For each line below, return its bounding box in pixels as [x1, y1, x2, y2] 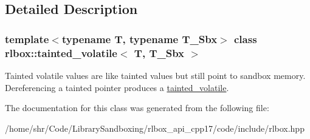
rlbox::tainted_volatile [5, 45, 117, 60]
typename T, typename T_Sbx [61, 31, 218, 46]
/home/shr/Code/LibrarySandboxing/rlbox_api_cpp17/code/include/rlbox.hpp [5, 121, 305, 134]
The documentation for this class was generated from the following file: [5, 101, 269, 114]
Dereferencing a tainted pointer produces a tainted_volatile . [5, 81, 229, 93]
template [5, 31, 49, 46]
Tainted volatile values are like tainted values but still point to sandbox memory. [5, 69, 306, 81]
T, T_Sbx [134, 45, 185, 60]
